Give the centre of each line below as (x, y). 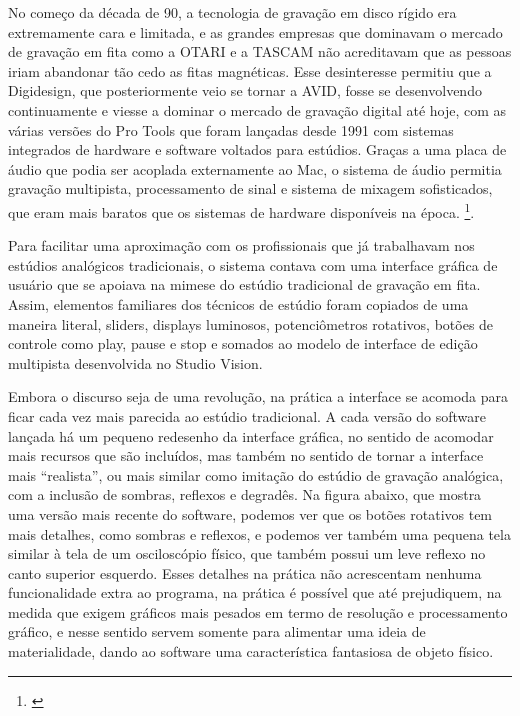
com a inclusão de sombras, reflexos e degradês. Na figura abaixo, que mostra (245, 494)
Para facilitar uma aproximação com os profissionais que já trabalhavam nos (241, 245)
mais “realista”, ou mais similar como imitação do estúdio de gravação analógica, (256, 474)
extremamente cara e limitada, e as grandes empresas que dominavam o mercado (255, 31)
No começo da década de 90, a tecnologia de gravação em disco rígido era (232, 12)
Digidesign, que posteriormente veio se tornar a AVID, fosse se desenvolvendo (245, 90)
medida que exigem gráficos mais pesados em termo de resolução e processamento (258, 611)
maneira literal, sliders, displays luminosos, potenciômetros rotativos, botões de (251, 323)
